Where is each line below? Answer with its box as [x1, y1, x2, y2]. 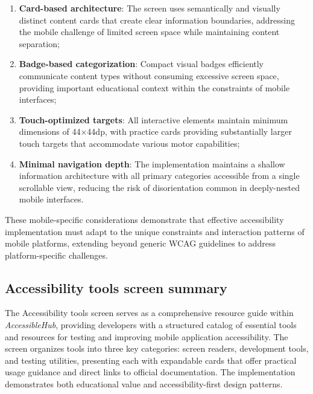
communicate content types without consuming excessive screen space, [19, 69, 279, 82]
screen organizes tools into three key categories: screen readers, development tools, [5, 342, 309, 355]
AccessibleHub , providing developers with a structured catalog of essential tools [5, 318, 297, 331]
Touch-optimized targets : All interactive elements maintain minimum [19, 113, 288, 126]
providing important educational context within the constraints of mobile [19, 81, 290, 94]
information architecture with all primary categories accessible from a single [19, 169, 300, 182]
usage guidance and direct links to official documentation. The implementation [5, 366, 296, 378]
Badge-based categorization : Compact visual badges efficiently [19, 57, 264, 70]
